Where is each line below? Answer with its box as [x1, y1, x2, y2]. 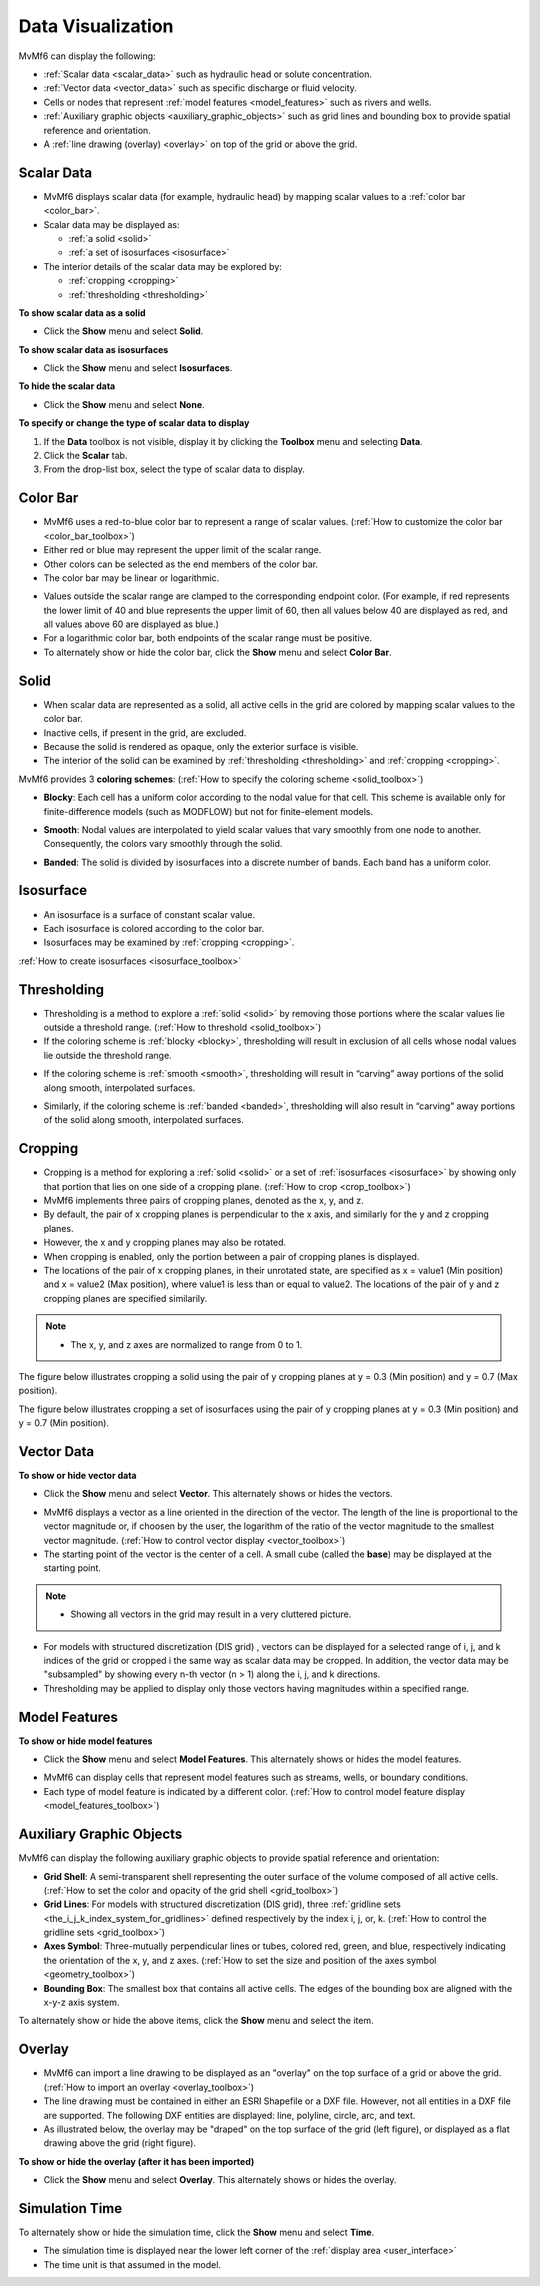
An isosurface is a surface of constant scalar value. [43, 908, 255, 920]
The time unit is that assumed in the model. [43, 2258, 222, 2270]
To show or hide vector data [18, 1470, 137, 1482]
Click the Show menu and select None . [43, 398, 205, 410]
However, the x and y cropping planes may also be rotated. [43, 1236, 287, 1249]
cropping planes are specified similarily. [43, 1292, 208, 1304]
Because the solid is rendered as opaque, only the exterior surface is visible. [43, 740, 359, 752]
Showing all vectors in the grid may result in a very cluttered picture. [70, 1608, 352, 1620]
